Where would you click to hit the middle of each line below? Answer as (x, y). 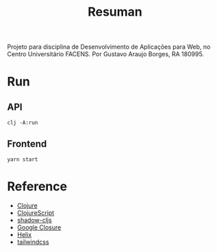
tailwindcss (33, 242)
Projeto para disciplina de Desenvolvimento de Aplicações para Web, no (109, 47)
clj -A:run (23, 123)
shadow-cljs (35, 220)
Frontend (27, 143)
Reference (37, 187)
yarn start (23, 160)
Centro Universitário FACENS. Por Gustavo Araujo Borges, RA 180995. (105, 54)
